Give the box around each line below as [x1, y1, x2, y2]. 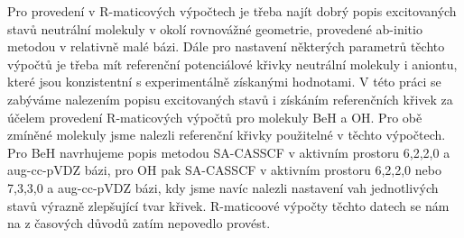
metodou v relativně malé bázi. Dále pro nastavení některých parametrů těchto [7, 37, 445, 56]
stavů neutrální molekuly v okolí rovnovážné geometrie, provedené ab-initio [7, 19, 422, 38]
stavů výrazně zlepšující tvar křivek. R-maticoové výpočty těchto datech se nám [7, 196, 450, 215]
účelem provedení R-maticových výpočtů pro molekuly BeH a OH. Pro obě [7, 107, 422, 126]
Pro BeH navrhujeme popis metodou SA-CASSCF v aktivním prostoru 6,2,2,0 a [7, 142, 450, 161]
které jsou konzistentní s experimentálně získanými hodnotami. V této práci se [7, 72, 441, 91]
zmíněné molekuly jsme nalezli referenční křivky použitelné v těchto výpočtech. [7, 125, 446, 144]
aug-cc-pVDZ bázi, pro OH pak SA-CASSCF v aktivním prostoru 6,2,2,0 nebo [7, 160, 441, 179]
